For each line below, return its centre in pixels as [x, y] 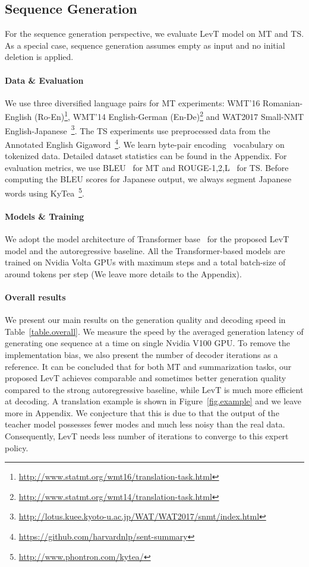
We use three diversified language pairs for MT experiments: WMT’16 [133, 102]
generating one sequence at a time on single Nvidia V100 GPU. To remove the [147, 343]
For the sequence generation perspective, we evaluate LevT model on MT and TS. [154, 34]
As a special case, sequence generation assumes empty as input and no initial [145, 45]
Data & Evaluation [44, 80]
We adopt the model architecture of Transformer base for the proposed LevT [147, 238]
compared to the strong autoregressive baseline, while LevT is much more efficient [154, 389]
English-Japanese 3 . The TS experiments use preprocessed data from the [138, 129]
